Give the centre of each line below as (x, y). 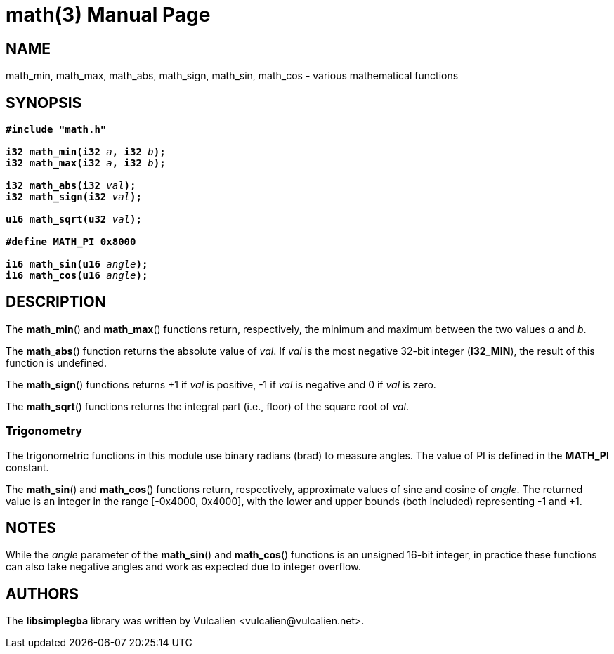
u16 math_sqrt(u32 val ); (74, 220)
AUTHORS (43, 594)
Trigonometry (44, 431)
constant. (27, 467)
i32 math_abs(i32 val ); (71, 186)
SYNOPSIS (44, 103)
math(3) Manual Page (108, 15)
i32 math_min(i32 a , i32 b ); (86, 152)
